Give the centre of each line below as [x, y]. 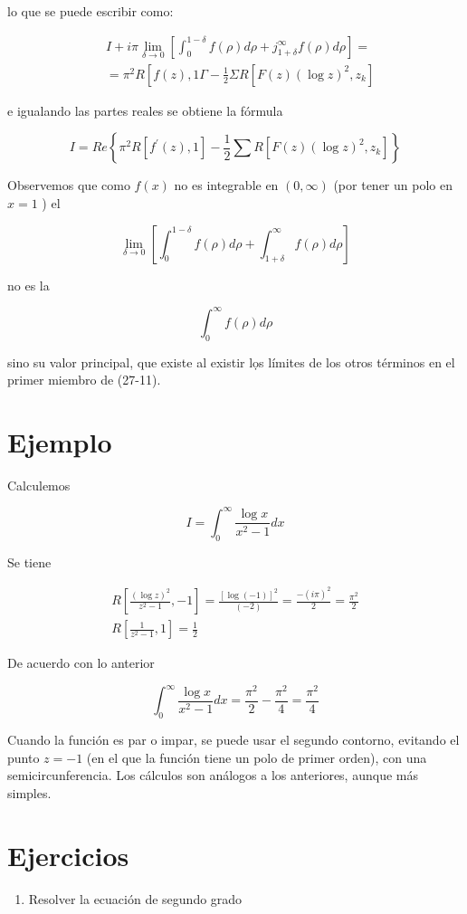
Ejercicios [68, 855]
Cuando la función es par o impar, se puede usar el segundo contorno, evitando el [233, 740]
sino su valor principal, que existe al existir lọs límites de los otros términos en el [231, 362]
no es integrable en [226, 185]
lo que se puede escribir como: [91, 11]
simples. [29, 793]
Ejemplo [60, 441]
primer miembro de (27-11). [84, 380]
